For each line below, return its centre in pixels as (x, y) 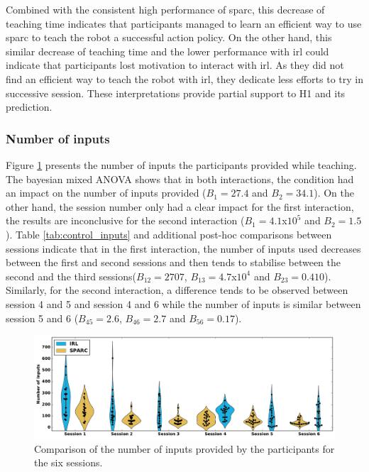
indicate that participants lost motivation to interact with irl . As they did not (175, 65)
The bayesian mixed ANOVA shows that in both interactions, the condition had (180, 179)
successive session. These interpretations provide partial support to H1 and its (176, 93)
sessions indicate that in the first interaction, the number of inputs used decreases (183, 248)
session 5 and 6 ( (42, 318)
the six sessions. (68, 462)
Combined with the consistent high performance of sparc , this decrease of (165, 9)
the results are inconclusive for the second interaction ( (125, 220)
